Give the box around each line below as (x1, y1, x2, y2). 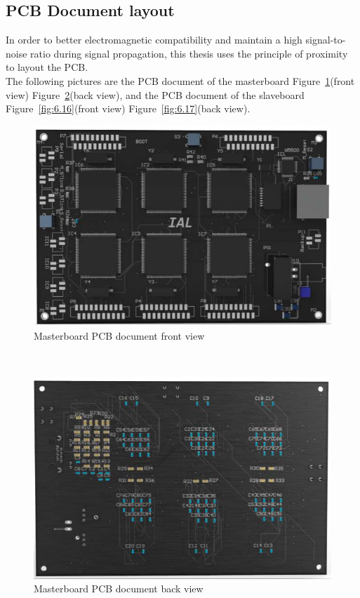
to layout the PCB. (6, 60, 88, 74)
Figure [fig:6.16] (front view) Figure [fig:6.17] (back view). (6, 101, 251, 116)
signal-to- (305, 32, 346, 47)
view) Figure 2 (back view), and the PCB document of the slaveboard (6, 87, 305, 102)
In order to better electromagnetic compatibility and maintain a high (6, 32, 302, 47)
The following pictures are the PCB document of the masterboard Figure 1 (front (6, 73, 355, 88)
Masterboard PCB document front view (34, 328, 205, 343)
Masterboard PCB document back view (34, 581, 204, 596)
